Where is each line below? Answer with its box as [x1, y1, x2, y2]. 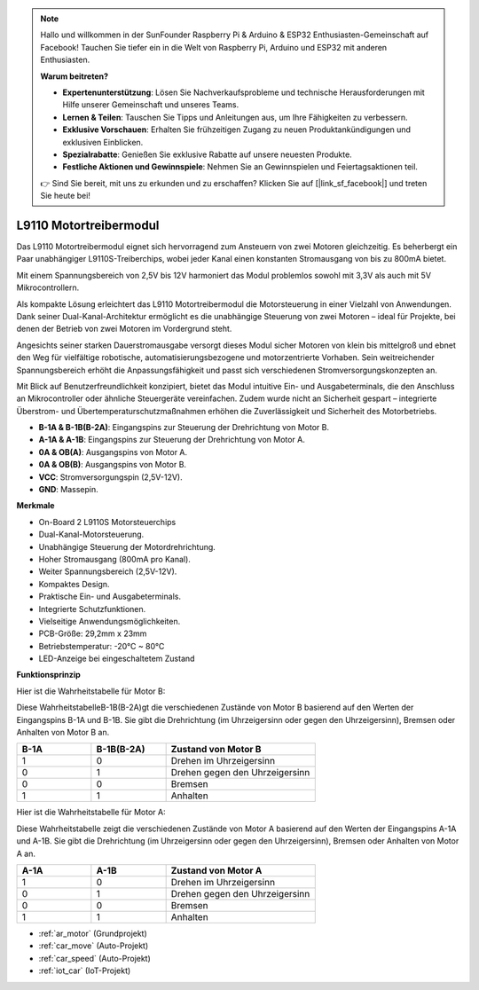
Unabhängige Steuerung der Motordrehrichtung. [38, 541, 216, 552]
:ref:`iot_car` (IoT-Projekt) [38, 965, 131, 976]
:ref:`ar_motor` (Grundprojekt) [38, 928, 148, 939]
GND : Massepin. [38, 484, 98, 495]
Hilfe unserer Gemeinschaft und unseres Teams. [62, 99, 239, 110]
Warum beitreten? [40, 71, 109, 82]
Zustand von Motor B [170, 743, 262, 756]
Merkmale [16, 500, 55, 511]
